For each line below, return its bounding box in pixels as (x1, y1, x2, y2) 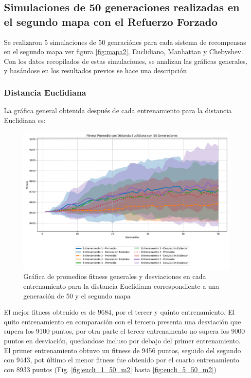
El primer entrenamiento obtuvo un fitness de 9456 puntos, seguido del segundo (4, 345, 241, 355)
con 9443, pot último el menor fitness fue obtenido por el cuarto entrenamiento (4, 355, 239, 365)
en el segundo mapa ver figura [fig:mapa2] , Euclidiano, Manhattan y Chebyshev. (4, 46, 243, 57)
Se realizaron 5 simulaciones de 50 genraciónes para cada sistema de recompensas (4, 37, 246, 47)
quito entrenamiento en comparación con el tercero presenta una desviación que (4, 316, 241, 326)
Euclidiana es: (4, 115, 46, 125)
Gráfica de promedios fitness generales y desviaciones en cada (23, 271, 206, 281)
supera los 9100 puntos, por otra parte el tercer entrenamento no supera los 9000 (4, 326, 245, 336)
